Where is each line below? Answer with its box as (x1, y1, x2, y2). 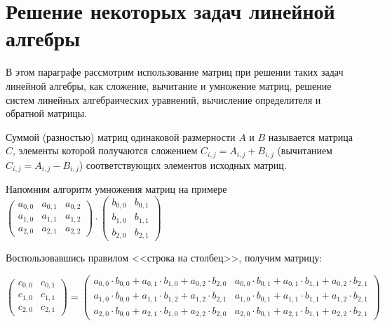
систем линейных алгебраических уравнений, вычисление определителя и (6, 92, 321, 107)
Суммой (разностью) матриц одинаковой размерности (6, 129, 236, 144)
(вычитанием (277, 143, 332, 158)
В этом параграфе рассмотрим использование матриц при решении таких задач (6, 64, 344, 79)
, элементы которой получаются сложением (13, 143, 198, 158)
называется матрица (268, 129, 353, 144)
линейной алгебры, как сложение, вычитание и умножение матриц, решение (6, 78, 332, 93)
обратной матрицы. (6, 106, 87, 121)
